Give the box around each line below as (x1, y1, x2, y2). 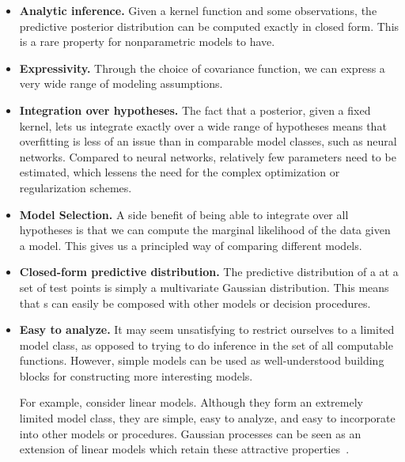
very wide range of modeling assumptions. (19, 75, 223, 92)
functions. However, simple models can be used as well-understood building (19, 352, 384, 369)
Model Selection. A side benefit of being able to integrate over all (19, 206, 349, 222)
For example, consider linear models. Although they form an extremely (19, 394, 363, 411)
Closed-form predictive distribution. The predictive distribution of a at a (19, 263, 399, 280)
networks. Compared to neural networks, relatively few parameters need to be (19, 148, 396, 165)
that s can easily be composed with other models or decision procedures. (19, 294, 371, 311)
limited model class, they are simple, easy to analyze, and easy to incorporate (19, 410, 396, 426)
